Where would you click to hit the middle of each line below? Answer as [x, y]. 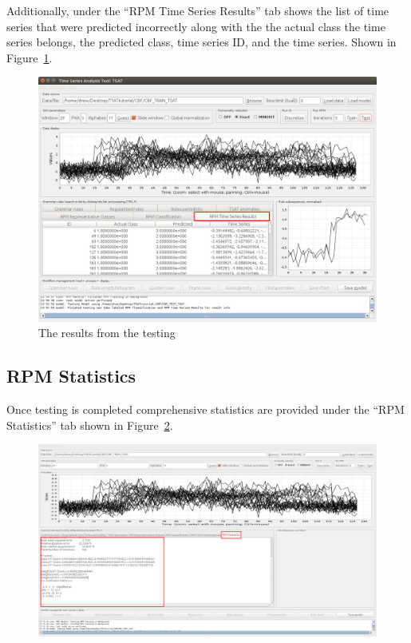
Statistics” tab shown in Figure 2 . [90, 425]
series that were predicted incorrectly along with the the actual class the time [196, 26]
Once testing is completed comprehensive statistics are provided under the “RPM [205, 409]
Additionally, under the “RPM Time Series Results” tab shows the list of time [198, 10]
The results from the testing [107, 333]
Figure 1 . [30, 57]
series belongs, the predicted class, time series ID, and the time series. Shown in [202, 42]
